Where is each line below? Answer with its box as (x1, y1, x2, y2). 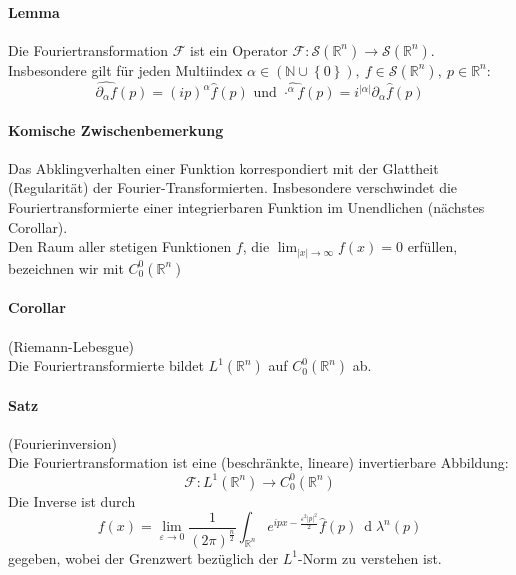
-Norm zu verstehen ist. (298, 547, 442, 568)
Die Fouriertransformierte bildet (8, 355, 204, 376)
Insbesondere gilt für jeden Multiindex (8, 59, 243, 80)
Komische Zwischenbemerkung (8, 119, 224, 140)
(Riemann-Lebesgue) (8, 335, 135, 356)
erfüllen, (407, 236, 458, 257)
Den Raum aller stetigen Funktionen (8, 236, 232, 257)
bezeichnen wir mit (8, 257, 124, 278)
